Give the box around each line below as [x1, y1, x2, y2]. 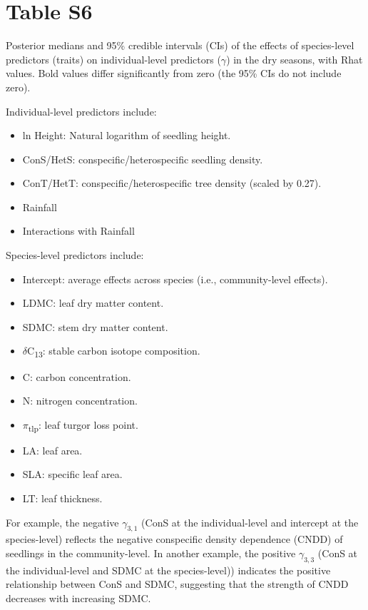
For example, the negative [6, 514, 119, 529]
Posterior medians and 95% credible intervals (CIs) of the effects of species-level [6, 38, 354, 53]
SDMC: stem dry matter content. [22, 319, 168, 334]
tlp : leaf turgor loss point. [28, 417, 138, 434]
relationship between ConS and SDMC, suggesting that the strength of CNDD [6, 576, 349, 591]
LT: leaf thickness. [22, 491, 103, 506]
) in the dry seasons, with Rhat [226, 51, 363, 66]
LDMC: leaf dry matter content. [22, 295, 164, 310]
